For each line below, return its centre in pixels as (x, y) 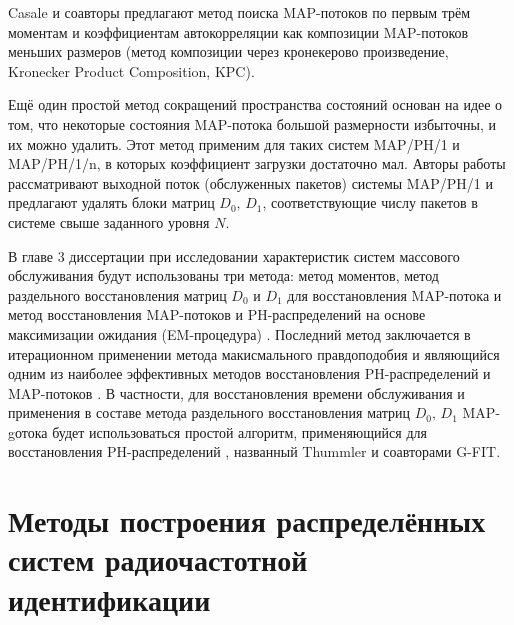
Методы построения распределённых (247, 520)
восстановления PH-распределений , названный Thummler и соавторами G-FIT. (254, 451)
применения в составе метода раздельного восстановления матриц (209, 412)
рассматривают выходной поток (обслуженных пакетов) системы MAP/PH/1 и (250, 182)
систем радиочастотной (158, 559)
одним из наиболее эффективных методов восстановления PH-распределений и (249, 373)
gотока (28, 431)
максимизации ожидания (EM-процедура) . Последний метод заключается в (239, 333)
